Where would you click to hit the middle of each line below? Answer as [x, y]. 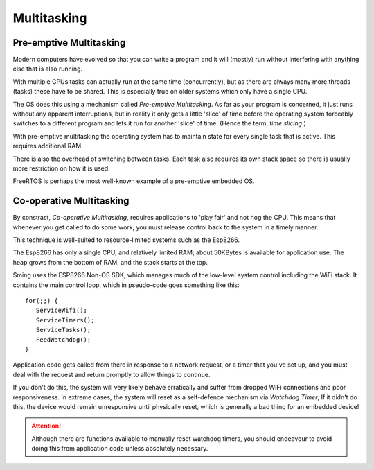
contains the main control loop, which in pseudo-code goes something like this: [126, 285]
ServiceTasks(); [63, 330]
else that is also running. [48, 69]
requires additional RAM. [48, 146]
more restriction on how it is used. [61, 168]
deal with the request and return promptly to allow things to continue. [112, 374]
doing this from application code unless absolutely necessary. [120, 449]
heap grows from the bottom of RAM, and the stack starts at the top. [110, 262]
